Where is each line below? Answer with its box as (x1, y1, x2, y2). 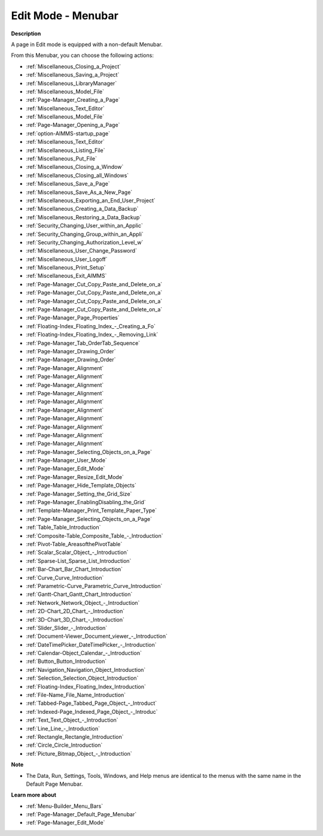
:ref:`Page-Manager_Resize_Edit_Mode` (26, 473, 124, 480)
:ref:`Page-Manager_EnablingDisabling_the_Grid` (26, 499, 146, 506)
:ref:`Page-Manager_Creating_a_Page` (26, 96, 120, 104)
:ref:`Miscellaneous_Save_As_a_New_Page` (26, 189, 133, 196)
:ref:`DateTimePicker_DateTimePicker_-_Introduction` (26, 641, 157, 648)
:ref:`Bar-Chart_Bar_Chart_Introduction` (26, 566, 123, 573)
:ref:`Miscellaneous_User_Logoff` (26, 255, 108, 263)
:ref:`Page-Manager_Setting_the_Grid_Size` (26, 490, 132, 497)
